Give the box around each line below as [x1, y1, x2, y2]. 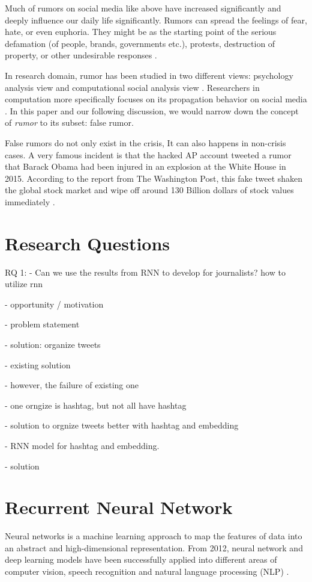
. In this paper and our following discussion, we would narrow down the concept [5, 104, 299, 117]
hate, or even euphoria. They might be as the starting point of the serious [5, 25, 277, 38]
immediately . [5, 195, 55, 208]
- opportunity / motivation [5, 297, 104, 310]
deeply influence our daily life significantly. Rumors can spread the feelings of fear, [5, 13, 307, 26]
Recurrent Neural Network [5, 495, 233, 519]
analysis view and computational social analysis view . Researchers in [5, 81, 260, 93]
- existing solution [5, 358, 71, 371]
